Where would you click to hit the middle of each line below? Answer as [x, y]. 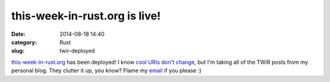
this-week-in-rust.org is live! [86, 16]
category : [24, 42]
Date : [18, 34]
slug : [18, 51]
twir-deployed [77, 51]
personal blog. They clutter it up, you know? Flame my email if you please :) [106, 70]
